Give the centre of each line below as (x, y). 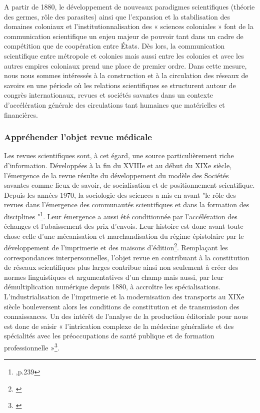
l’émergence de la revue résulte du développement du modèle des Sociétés (116, 175)
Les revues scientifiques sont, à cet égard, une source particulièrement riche (119, 155)
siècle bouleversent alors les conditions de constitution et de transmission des (122, 306)
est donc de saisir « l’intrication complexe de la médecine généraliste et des (119, 326)
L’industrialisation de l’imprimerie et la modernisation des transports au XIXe (124, 296)
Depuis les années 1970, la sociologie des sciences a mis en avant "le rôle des (120, 194)
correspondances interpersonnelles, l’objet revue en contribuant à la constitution (127, 257)
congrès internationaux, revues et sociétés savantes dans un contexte (108, 95)
